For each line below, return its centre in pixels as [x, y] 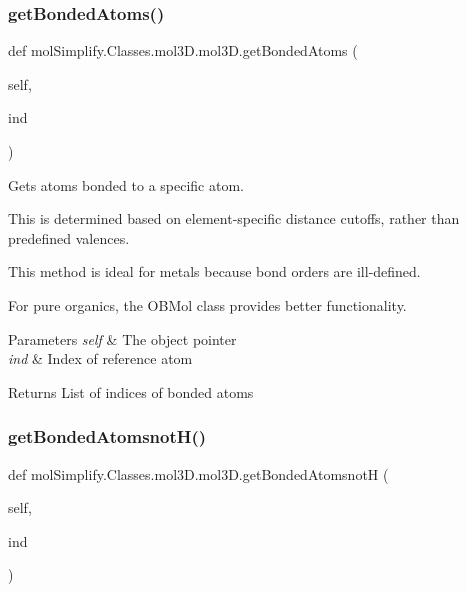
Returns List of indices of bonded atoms [131, 391]
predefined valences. [69, 237]
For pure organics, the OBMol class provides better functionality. [207, 304]
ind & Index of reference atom [100, 358]
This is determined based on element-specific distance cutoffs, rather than [234, 218]
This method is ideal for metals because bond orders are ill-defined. [214, 271]
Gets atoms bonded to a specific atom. [126, 184]
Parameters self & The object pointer [122, 338]
